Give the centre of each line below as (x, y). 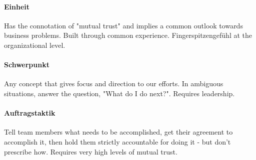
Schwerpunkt (27, 65)
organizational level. (35, 45)
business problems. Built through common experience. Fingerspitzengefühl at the (128, 35)
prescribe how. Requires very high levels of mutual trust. (91, 151)
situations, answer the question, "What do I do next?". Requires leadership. (119, 93)
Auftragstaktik (30, 113)
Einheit (17, 6)
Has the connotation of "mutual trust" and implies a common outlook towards (123, 25)
